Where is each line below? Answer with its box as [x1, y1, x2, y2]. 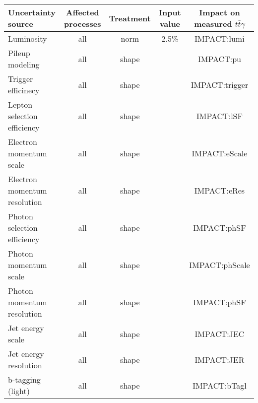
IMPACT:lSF [196, 110, 243, 122]
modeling [8, 59, 40, 70]
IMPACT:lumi [194, 33, 245, 44]
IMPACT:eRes [194, 185, 245, 196]
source [8, 18, 33, 29]
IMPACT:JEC [194, 328, 245, 339]
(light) [8, 385, 30, 397]
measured [194, 18, 232, 29]
